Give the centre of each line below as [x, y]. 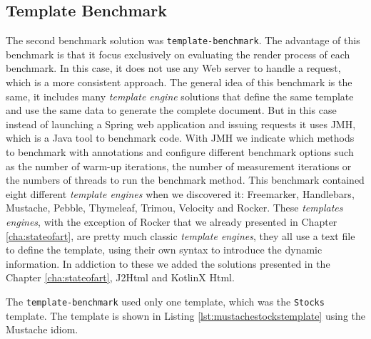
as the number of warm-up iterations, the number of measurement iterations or [179, 166]
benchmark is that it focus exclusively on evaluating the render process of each [178, 54]
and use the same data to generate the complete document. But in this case [171, 110]
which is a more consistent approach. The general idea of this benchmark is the [179, 82]
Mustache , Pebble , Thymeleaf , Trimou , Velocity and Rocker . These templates [174, 208]
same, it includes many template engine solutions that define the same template [180, 96]
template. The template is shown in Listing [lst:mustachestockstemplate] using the [185, 315]
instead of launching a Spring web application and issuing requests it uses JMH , [181, 124]
